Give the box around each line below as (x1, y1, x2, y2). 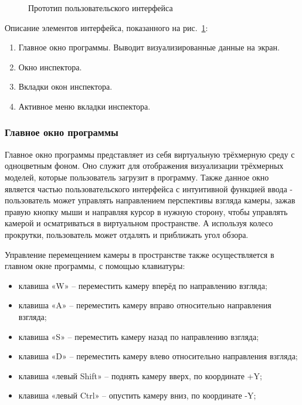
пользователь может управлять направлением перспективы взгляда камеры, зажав (5, 194, 296, 206)
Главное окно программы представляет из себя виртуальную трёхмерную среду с (5, 148, 295, 160)
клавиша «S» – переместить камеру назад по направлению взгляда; (18, 330, 259, 342)
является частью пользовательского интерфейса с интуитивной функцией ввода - (5, 182, 293, 195)
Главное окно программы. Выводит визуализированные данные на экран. (18, 41, 280, 53)
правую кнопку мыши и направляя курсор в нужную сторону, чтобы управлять (5, 205, 288, 217)
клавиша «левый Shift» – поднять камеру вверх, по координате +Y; (18, 369, 262, 382)
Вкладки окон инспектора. (18, 80, 113, 93)
